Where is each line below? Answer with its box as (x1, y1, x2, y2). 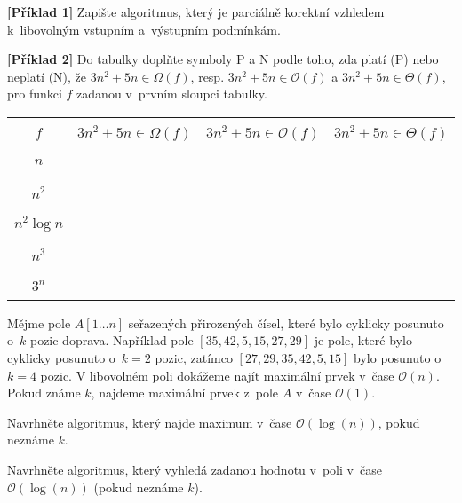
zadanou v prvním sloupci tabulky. (76, 84, 267, 103)
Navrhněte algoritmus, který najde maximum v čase (7, 413, 292, 431)
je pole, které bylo (314, 331, 412, 350)
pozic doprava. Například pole (29, 331, 194, 350)
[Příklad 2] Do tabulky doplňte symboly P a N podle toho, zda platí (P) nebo (7, 50, 439, 68)
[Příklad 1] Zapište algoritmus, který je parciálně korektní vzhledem (7, 3, 385, 20)
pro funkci (7, 84, 62, 103)
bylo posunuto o (354, 348, 442, 366)
